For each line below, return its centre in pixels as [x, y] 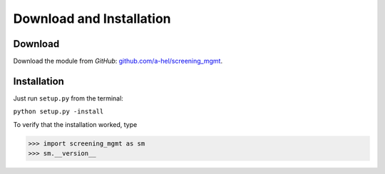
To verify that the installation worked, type [75, 124]
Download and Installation [92, 19]
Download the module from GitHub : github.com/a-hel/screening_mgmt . [118, 61]
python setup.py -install [58, 112]
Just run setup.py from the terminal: [68, 98]
